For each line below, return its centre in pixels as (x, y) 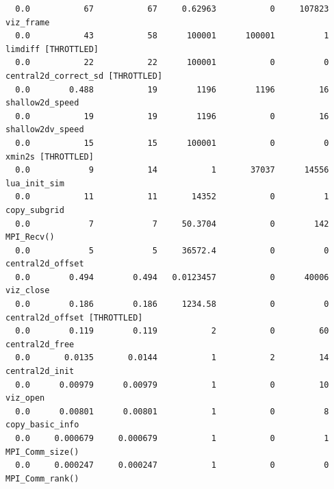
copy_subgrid (35, 210)
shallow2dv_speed (45, 130)
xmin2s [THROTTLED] (50, 156)
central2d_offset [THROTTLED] (74, 317)
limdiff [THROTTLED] (52, 49)
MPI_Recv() (30, 237)
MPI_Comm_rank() (42, 478)
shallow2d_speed (42, 103)
